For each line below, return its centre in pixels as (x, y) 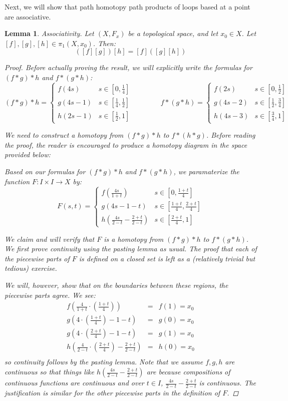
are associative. (28, 16)
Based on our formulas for (45, 171)
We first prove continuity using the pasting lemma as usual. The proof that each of (131, 249)
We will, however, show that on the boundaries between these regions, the (116, 285)
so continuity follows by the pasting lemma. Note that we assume (104, 362)
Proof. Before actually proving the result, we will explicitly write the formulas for (128, 67)
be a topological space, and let (173, 33)
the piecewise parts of (37, 258)
